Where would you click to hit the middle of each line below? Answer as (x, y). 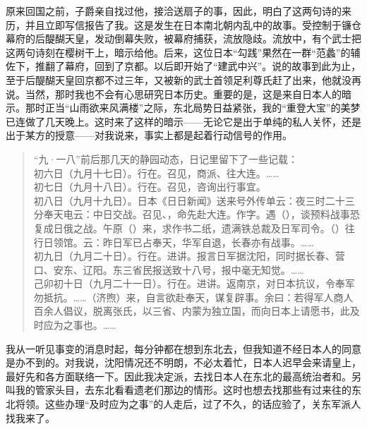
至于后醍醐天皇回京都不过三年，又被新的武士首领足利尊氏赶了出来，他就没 (179, 79)
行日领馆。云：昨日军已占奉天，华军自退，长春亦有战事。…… (174, 242)
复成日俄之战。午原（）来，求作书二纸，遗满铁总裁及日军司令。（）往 (194, 228)
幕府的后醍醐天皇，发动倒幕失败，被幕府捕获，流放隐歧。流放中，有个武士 (179, 38)
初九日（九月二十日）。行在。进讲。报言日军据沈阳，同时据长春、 (184, 256)
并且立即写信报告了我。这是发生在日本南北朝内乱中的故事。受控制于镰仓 (193, 24)
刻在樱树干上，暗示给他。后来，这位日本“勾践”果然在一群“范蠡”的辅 (203, 52)
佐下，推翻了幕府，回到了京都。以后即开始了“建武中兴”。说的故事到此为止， (183, 66)
